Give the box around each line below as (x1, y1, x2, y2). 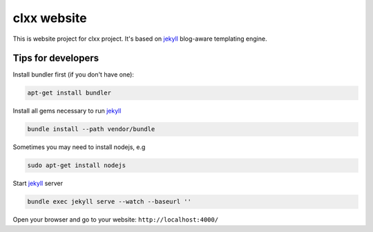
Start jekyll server (12, 180, 64, 188)
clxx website (12, 10, 87, 26)
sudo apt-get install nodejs (27, 162, 126, 169)
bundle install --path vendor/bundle (27, 125, 155, 133)
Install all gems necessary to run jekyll (12, 107, 122, 115)
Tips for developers (12, 52, 99, 64)
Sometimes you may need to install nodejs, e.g (12, 143, 146, 151)
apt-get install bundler (27, 89, 112, 97)
